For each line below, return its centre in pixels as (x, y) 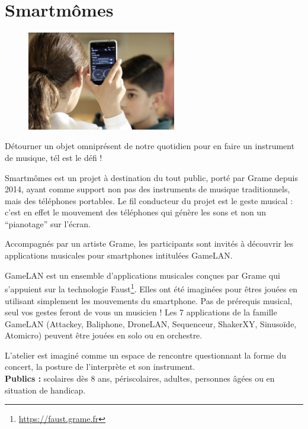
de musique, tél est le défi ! (54, 157)
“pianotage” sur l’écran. (48, 223)
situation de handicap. (45, 390)
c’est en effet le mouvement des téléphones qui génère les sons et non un (136, 212)
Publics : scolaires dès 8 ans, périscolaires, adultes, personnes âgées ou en (140, 378)
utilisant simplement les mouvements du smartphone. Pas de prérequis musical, (149, 300)
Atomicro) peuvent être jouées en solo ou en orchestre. (104, 335)
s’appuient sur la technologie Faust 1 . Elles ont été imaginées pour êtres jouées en (151, 288)
